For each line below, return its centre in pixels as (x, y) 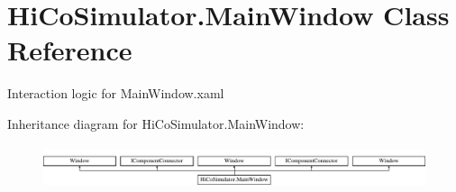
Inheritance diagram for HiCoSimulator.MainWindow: (156, 123)
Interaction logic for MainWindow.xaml (116, 93)
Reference (70, 50)
